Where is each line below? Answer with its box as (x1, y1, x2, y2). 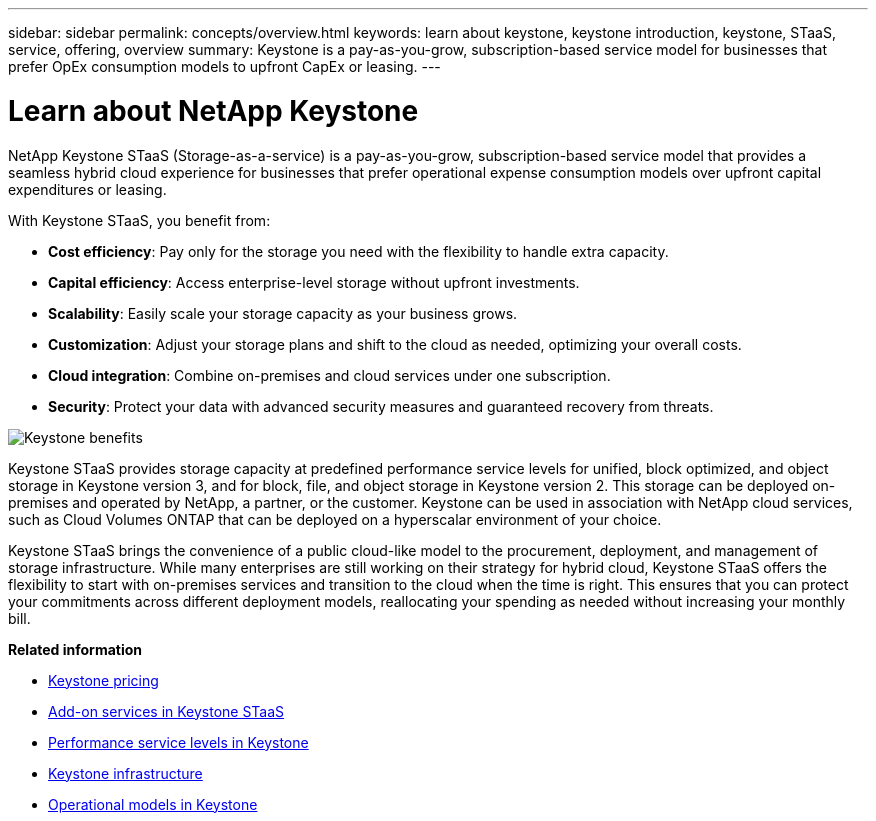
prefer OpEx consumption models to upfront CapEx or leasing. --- (8, 58, 441, 75)
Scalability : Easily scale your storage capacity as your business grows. (48, 304, 518, 322)
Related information (8, 640, 143, 658)
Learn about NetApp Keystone (8, 93, 419, 128)
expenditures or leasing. (8, 180, 167, 198)
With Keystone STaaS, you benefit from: (8, 211, 271, 229)
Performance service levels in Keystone (48, 733, 309, 751)
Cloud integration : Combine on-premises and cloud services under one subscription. (48, 366, 611, 384)
